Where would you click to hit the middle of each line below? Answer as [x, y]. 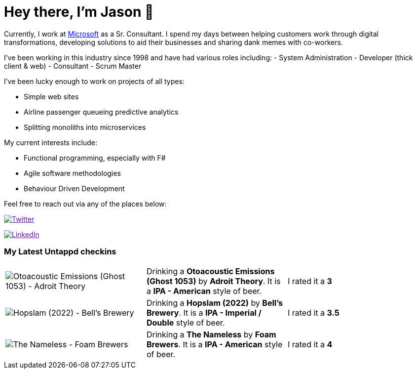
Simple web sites [51, 96]
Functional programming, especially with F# [95, 158]
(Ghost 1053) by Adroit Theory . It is [213, 281]
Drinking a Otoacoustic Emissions [210, 271]
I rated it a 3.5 [313, 312]
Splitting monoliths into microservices [85, 127]
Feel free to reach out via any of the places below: [85, 204]
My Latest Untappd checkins [60, 252]
